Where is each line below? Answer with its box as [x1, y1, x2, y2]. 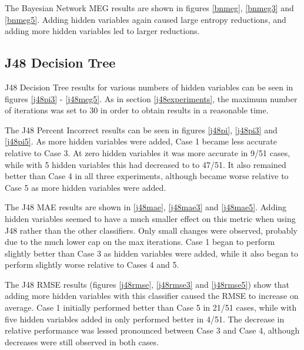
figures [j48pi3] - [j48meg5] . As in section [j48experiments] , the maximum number [5, 92, 298, 105]
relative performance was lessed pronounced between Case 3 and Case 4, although [5, 324, 300, 336]
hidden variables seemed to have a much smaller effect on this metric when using [5, 212, 296, 224]
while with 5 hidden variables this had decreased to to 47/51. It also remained [5, 158, 286, 170]
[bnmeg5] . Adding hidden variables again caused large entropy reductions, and [5, 13, 286, 25]
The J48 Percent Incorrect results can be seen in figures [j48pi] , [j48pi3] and [5, 123, 278, 136]
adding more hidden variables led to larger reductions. [5, 25, 200, 37]
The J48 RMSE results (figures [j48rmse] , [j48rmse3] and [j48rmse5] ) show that [5, 278, 289, 290]
